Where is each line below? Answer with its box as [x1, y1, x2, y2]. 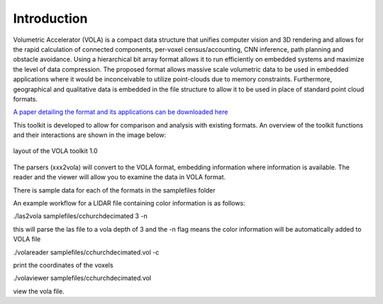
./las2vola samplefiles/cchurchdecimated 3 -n [13, 212, 148, 220]
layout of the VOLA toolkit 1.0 [13, 147, 99, 155]
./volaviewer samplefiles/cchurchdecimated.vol [13, 274, 152, 283]
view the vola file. [13, 287, 65, 295]
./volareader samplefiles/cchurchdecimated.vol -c [13, 248, 160, 257]
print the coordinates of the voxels [13, 261, 113, 269]
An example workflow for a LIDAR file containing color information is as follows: [13, 199, 245, 208]
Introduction [13, 11, 88, 26]
